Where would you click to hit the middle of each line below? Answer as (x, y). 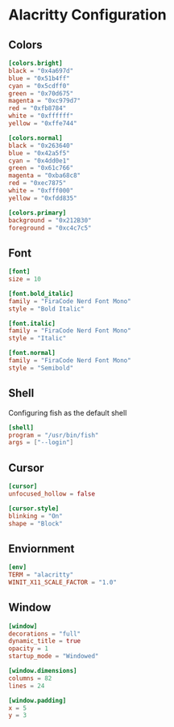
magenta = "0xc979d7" (45, 101)
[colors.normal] (35, 138)
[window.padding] (37, 700)
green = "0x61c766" (41, 168)
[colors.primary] (37, 213)
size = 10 (25, 279)
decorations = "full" (45, 634)
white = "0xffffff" (41, 116)
